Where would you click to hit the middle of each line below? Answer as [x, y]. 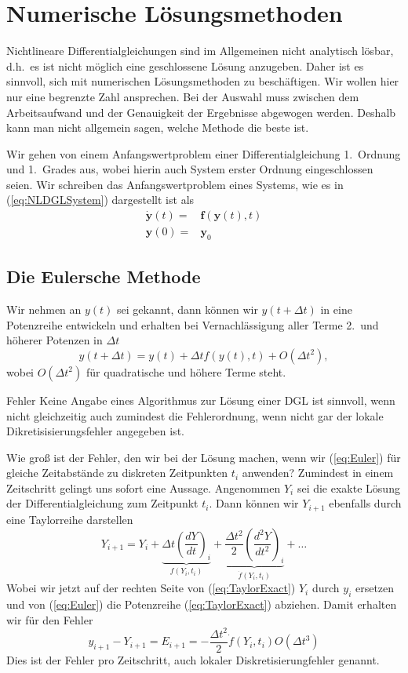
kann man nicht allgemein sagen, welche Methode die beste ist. [158, 127]
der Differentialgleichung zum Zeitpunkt [102, 503]
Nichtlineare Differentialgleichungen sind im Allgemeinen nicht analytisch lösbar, [200, 51]
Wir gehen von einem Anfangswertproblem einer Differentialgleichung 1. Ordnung [204, 153]
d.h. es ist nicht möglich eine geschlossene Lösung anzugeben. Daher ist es [185, 65]
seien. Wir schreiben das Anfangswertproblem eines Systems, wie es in [175, 184]
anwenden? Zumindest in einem [318, 473]
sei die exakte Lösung [348, 487]
